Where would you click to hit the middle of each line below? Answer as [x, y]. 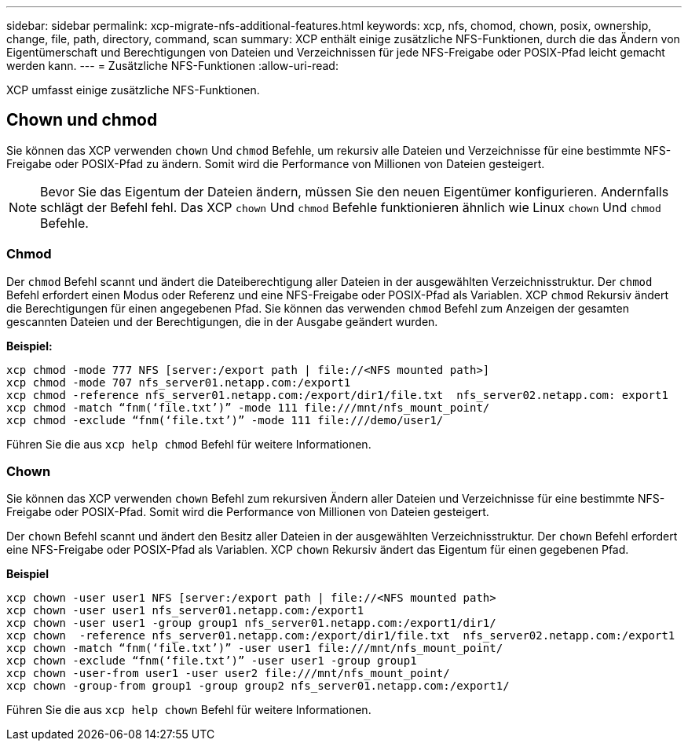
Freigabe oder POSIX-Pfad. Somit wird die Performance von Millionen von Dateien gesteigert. [248, 512]
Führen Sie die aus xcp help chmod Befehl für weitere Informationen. [189, 444]
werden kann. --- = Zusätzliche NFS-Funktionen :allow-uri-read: [172, 66]
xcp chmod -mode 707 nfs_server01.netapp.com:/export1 [179, 382]
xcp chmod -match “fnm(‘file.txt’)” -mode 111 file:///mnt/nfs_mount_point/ [248, 407]
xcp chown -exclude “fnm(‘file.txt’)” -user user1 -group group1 [212, 661]
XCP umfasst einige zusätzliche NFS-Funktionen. [133, 90]
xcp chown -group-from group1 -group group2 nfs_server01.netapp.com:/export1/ [258, 686]
